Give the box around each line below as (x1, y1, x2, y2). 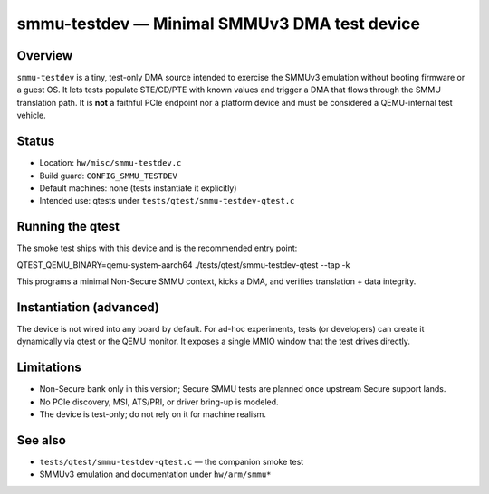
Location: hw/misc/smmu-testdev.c (39, 157, 182, 168)
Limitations (16, 360, 81, 375)
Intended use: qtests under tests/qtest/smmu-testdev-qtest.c (39, 195, 295, 206)
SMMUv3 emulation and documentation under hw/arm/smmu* (39, 469, 272, 480)
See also (16, 432, 67, 448)
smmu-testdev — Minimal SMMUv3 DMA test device (16, 14, 421, 33)
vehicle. (16, 109, 47, 121)
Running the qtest (16, 219, 120, 234)
